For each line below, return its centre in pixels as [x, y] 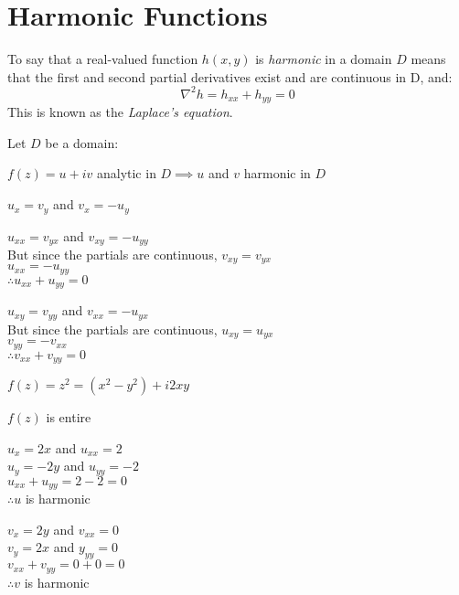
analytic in [126, 173]
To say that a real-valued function [103, 59]
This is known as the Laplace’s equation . [120, 112]
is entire [69, 417]
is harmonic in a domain [324, 59]
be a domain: [82, 142]
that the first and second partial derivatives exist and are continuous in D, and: [230, 76]
